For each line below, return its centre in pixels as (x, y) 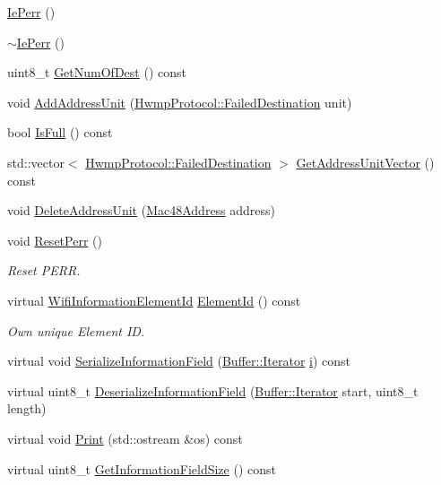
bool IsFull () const (60, 132)
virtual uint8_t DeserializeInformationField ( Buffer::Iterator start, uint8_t (213, 390)
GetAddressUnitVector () (365, 162)
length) (27, 408)
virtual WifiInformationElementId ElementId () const (154, 300)
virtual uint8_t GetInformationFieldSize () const (142, 468)
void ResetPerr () (55, 240)
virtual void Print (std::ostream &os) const (125, 438)
